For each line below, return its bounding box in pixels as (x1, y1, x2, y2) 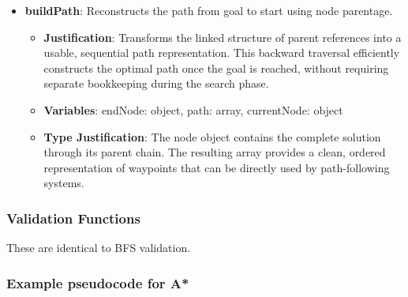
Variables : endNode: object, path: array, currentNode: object (43, 101, 343, 118)
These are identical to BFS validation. (6, 239, 191, 256)
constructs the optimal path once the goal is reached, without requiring (43, 59, 389, 76)
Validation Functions (6, 208, 140, 227)
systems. (43, 175, 84, 191)
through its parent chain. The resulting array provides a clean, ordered (43, 144, 386, 160)
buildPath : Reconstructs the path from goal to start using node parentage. (24, 2, 393, 18)
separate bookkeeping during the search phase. (43, 75, 269, 92)
